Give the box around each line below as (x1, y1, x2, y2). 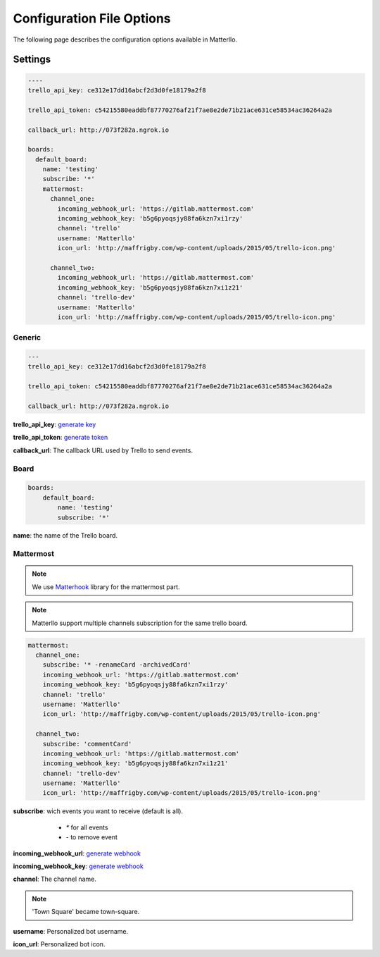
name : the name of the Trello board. (13, 531, 118, 540)
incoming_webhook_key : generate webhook (13, 862, 144, 870)
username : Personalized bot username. (13, 927, 129, 935)
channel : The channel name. (13, 875, 96, 884)
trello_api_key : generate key (13, 420, 96, 428)
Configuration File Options (13, 11, 172, 26)
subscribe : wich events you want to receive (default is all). (13, 807, 183, 815)
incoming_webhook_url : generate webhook (13, 849, 141, 858)
